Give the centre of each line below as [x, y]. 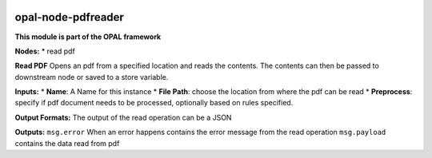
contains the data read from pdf [67, 143]
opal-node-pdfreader [69, 17]
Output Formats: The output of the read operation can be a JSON [123, 117]
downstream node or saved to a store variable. [92, 77]
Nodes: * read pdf [45, 51]
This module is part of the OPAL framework [88, 37]
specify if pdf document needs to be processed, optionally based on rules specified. [154, 103]
